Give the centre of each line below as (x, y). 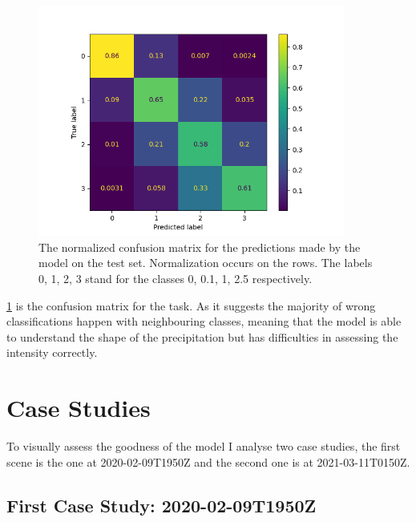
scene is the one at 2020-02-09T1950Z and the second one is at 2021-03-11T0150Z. (208, 461)
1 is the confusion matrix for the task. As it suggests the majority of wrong (191, 305)
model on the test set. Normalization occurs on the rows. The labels (206, 263)
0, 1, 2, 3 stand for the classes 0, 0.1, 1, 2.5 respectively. (176, 278)
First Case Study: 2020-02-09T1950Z (162, 505)
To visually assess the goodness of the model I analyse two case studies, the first (204, 446)
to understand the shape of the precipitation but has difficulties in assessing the (202, 336)
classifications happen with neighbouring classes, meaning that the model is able (204, 321)
